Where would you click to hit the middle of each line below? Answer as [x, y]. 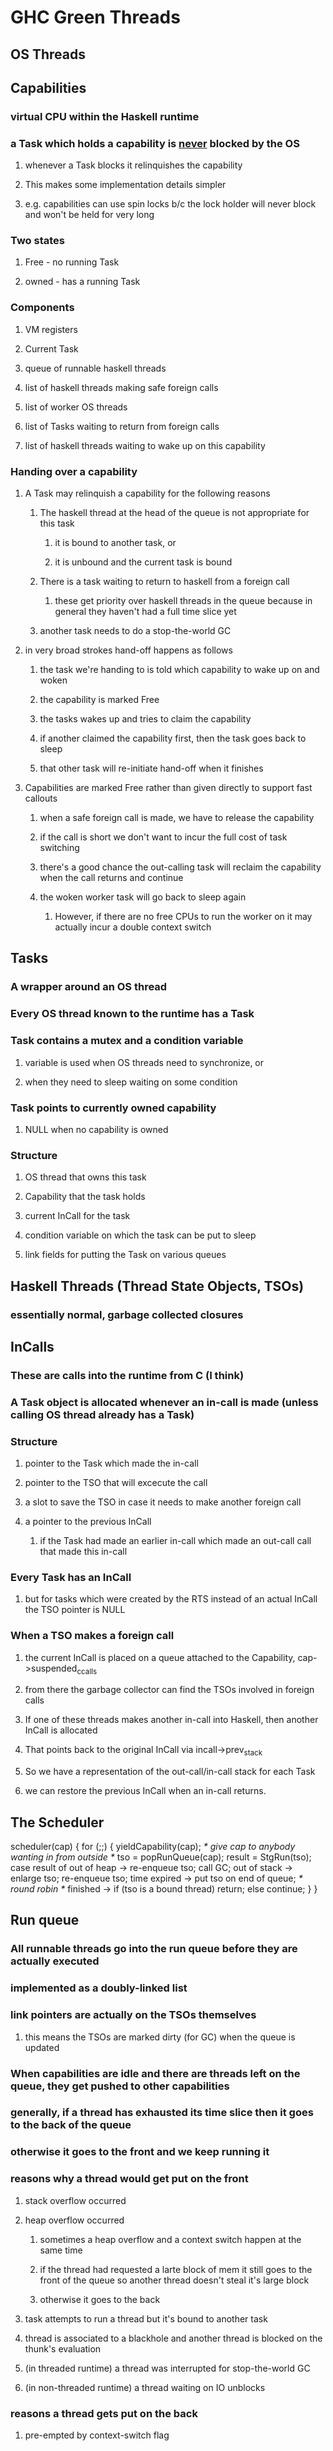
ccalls [87, 1671]
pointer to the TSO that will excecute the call [116, 1483]
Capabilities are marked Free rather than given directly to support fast [168, 788]
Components [42, 308]
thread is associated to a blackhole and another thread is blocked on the [173, 2338]
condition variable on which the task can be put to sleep [140, 1235]
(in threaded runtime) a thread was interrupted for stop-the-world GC [167, 2368]
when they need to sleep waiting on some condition [131, 1082]
